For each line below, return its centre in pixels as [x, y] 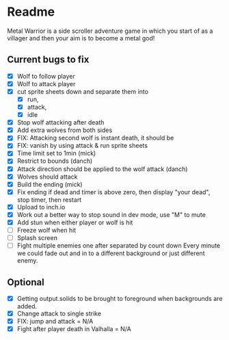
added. [27, 306]
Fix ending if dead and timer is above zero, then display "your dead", [113, 192]
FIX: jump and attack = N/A [55, 322]
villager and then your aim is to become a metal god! [81, 38]
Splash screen [37, 238]
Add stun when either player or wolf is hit [75, 222]
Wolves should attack [47, 176]
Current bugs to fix [48, 60]
